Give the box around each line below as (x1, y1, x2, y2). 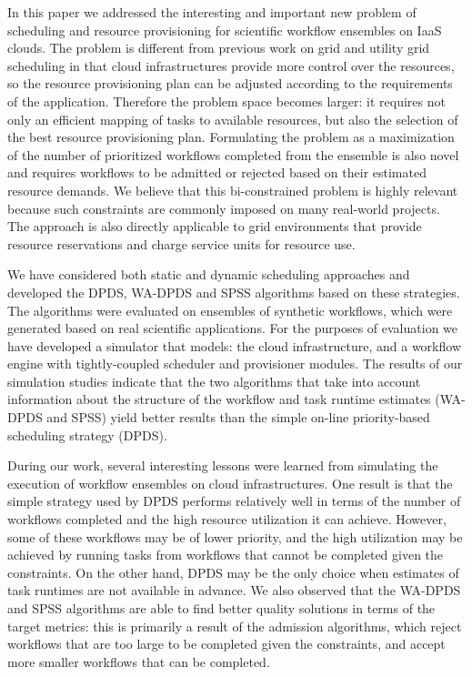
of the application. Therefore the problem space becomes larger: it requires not (7, 91, 446, 110)
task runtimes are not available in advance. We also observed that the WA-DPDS (7, 581, 461, 600)
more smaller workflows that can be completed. (7, 652, 270, 671)
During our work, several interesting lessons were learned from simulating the (7, 456, 438, 475)
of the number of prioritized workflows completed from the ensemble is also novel (7, 145, 459, 164)
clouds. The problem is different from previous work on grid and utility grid (7, 38, 430, 57)
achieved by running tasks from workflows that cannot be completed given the (7, 545, 444, 564)
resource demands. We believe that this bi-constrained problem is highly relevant (7, 180, 458, 199)
